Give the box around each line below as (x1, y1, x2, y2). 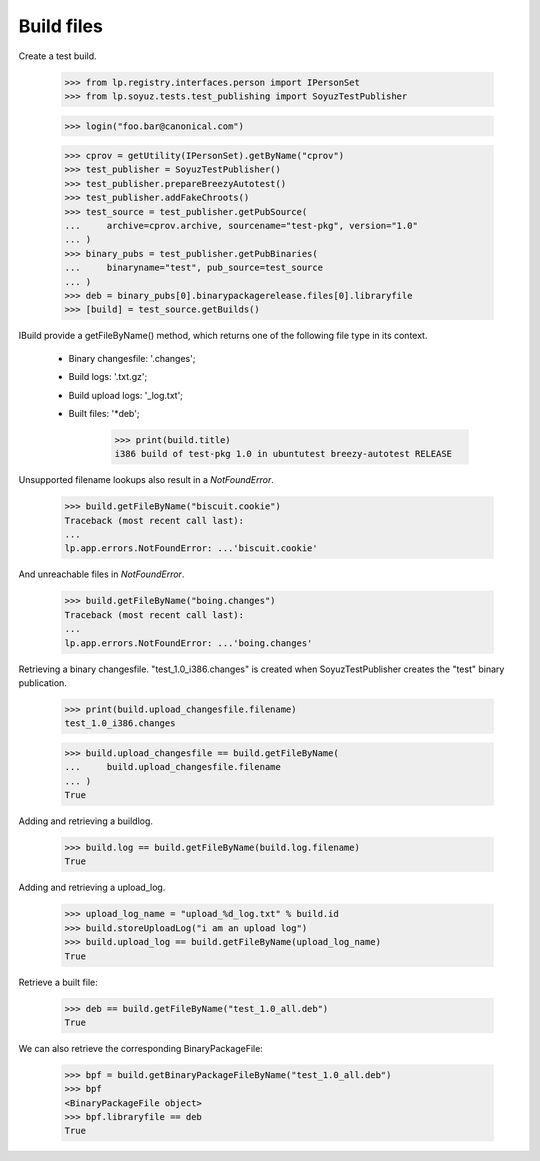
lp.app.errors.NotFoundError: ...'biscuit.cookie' (64, 543, 319, 554)
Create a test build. (18, 50, 97, 62)
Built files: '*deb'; (68, 407, 140, 419)
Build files (18, 15, 104, 37)
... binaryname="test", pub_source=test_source (64, 262, 324, 274)
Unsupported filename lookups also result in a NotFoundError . (18, 474, 275, 486)
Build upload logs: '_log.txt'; (68, 389, 184, 401)
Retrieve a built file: (18, 976, 99, 988)
